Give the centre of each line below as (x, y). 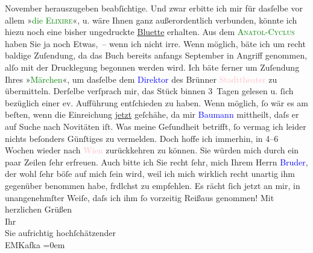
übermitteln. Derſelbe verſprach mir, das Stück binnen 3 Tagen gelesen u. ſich (149, 91)
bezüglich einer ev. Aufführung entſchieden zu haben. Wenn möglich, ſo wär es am (157, 102)
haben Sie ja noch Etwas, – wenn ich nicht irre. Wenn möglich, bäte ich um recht (155, 43)
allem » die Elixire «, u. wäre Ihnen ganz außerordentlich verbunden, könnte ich (151, 20)
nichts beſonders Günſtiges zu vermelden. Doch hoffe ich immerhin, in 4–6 (142, 138)
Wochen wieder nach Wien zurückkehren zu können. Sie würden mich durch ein (152, 150)
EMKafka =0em (35, 244)
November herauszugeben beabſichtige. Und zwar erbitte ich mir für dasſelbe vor (154, 8)
